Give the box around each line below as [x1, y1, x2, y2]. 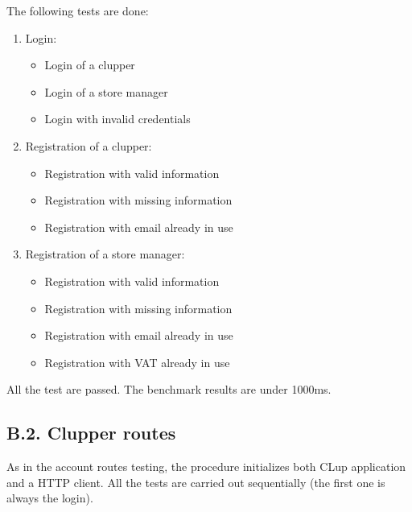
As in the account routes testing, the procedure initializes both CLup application [6, 458, 406, 475]
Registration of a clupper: [25, 137, 152, 154]
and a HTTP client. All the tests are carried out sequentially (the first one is [6, 473, 385, 490]
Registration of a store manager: [25, 246, 185, 262]
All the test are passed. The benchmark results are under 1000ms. [6, 381, 332, 398]
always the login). [6, 489, 93, 506]
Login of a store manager [44, 83, 168, 100]
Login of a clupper [44, 56, 135, 73]
